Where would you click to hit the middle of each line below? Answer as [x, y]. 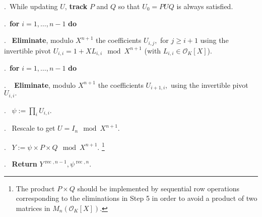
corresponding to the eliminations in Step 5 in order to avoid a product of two [137, 198]
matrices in [33, 208]
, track [76, 6]
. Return [21, 164]
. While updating [31, 6]
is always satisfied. [205, 6]
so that [129, 6]
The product [35, 188]
